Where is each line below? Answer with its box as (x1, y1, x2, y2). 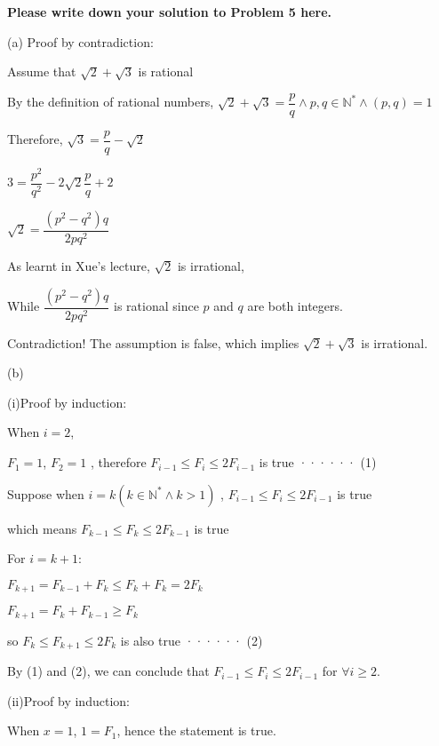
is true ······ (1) (259, 453, 377, 472)
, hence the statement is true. (116, 721, 276, 740)
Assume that (7, 62, 76, 81)
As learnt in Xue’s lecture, (7, 257, 150, 275)
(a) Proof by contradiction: (7, 32, 154, 51)
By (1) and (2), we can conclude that (7, 662, 210, 680)
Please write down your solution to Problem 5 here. (7, 3, 332, 20)
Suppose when (7, 484, 84, 503)
